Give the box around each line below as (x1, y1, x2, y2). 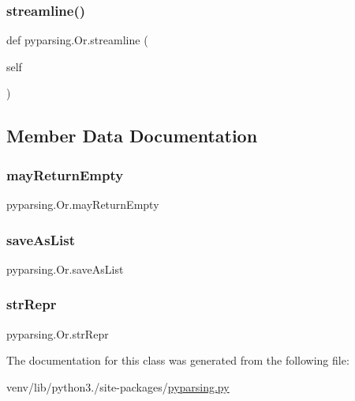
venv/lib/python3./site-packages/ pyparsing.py (6, 378, 230, 395)
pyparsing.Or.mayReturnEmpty (6, 196, 159, 212)
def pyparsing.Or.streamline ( (6, 32, 148, 48)
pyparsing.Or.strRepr (6, 325, 109, 342)
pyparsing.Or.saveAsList (6, 260, 124, 277)
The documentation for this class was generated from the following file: (6, 352, 349, 369)
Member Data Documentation (6, 123, 258, 148)
